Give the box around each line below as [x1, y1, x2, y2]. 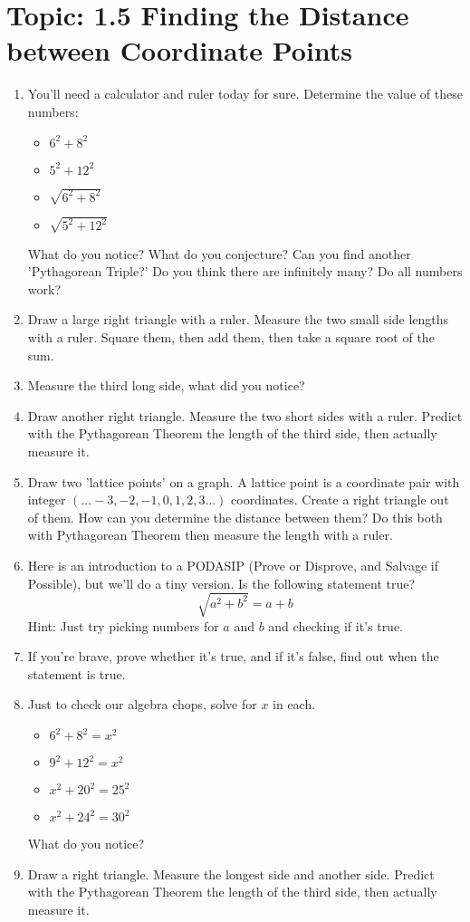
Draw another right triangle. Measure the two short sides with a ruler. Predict [27, 406, 463, 425]
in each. [273, 695, 316, 714]
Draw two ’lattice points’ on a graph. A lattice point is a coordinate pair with [27, 472, 460, 491]
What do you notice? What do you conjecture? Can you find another [27, 244, 411, 263]
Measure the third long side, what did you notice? [27, 376, 305, 395]
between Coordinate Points [6, 32, 353, 69]
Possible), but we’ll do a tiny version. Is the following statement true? [27, 573, 416, 592]
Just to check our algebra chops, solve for [27, 695, 257, 714]
